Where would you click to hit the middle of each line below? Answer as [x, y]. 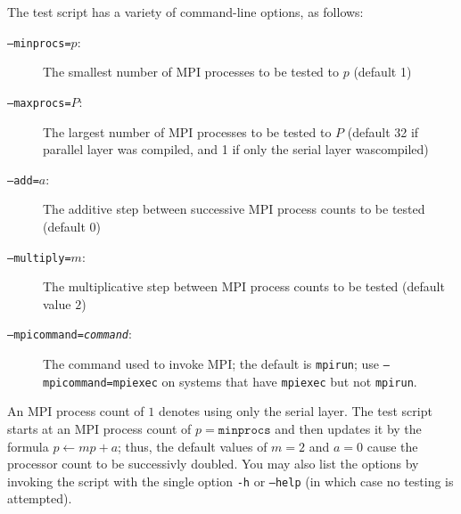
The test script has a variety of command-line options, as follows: [185, 12]
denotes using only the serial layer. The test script [295, 411]
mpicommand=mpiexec [100, 383]
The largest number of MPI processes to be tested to [187, 131]
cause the [392, 446]
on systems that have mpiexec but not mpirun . [289, 381]
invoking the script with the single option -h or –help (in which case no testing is [230, 481]
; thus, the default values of [193, 446]
